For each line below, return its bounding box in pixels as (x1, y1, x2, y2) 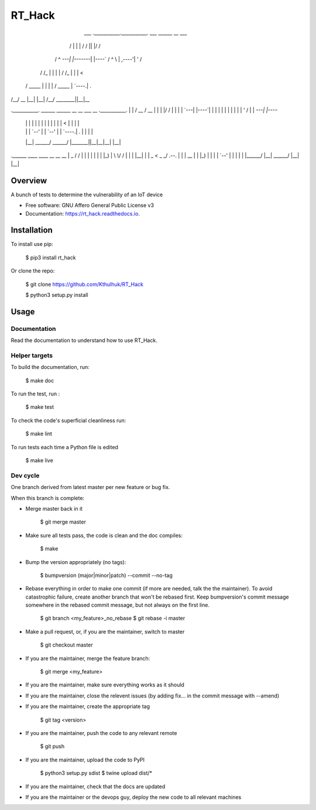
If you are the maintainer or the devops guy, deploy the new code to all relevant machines (25, 794, 242, 801)
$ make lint (25, 430, 53, 438)
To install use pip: (11, 241, 53, 248)
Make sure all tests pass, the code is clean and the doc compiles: (25, 532, 183, 539)
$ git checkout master (40, 641, 93, 648)
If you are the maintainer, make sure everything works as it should (25, 681, 184, 688)
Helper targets (11, 351, 53, 360)
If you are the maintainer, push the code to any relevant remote (25, 729, 177, 736)
